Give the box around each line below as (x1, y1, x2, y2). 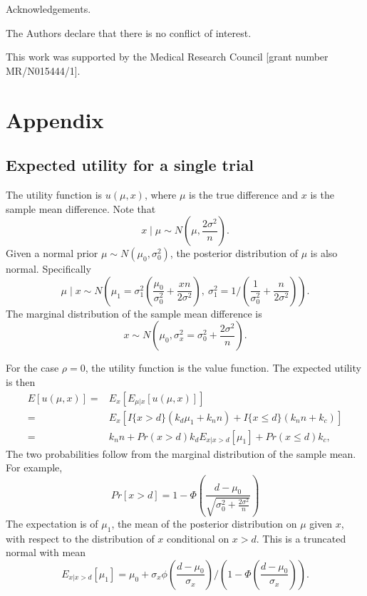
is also (310, 246, 338, 261)
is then (6, 374, 36, 389)
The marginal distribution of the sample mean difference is (6, 305, 262, 320)
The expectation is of (6, 516, 98, 530)
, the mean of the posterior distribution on (111, 516, 297, 530)
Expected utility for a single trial (6, 154, 254, 176)
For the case (6, 360, 59, 375)
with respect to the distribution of (6, 530, 155, 545)
